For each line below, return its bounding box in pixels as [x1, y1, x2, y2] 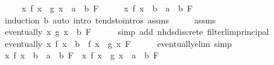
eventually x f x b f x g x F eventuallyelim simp [4, 37, 232, 49]
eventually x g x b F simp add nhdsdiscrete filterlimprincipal [4, 25, 269, 38]
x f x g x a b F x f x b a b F [21, 2, 193, 14]
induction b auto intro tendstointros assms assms [4, 13, 216, 26]
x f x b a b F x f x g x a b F [4, 49, 159, 61]
